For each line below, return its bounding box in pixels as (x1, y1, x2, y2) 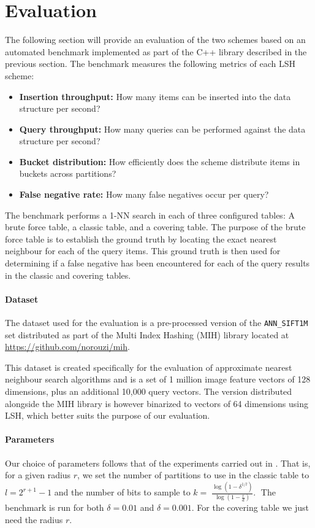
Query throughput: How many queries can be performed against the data (19, 122, 306, 135)
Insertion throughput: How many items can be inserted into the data (19, 90, 291, 103)
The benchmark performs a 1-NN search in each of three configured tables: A (5, 208, 295, 221)
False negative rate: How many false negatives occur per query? (19, 188, 269, 201)
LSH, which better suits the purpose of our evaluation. (5, 409, 210, 422)
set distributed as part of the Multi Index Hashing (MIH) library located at (5, 328, 289, 341)
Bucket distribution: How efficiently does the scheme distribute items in (19, 155, 300, 168)
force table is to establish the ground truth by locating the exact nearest (5, 232, 277, 245)
